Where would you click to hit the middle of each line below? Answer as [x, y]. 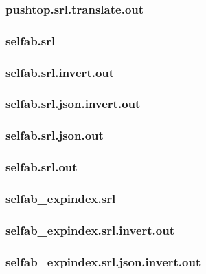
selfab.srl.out [42, 167]
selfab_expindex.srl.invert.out [90, 230]
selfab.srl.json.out [55, 135]
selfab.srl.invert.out [60, 72]
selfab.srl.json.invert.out [73, 104]
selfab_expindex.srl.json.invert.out [103, 261]
